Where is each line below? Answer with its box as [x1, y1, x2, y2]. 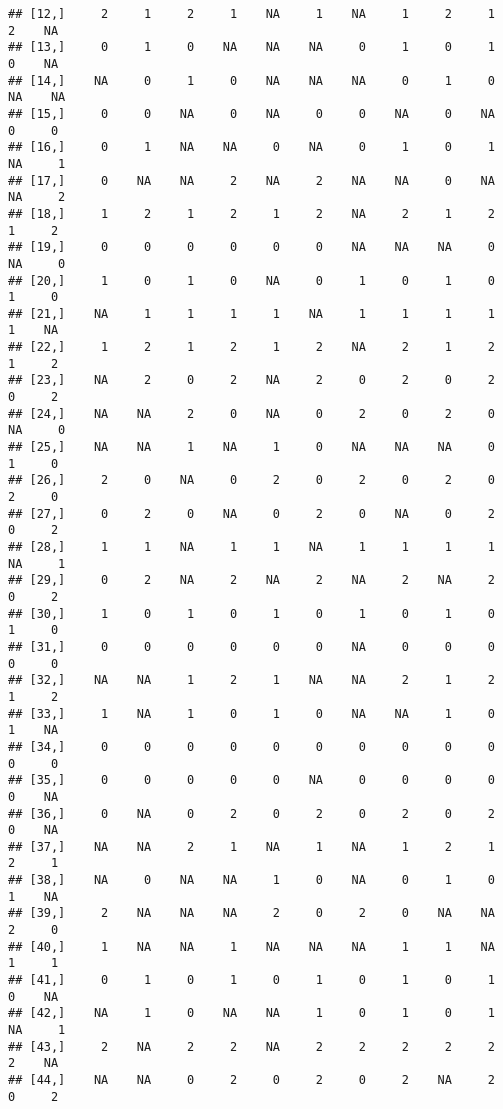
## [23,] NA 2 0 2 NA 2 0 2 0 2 [8, 373, 495, 388]
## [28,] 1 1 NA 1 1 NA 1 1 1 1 [8, 540, 495, 554]
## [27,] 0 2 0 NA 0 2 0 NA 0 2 [8, 506, 495, 521]
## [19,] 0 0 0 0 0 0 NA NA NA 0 [8, 240, 495, 255]
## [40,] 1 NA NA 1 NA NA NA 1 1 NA [8, 939, 495, 954]
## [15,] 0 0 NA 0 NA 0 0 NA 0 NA [8, 106, 495, 121]
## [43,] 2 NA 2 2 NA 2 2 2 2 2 [8, 1039, 495, 1054]
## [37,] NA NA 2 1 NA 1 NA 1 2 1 [8, 839, 495, 854]
